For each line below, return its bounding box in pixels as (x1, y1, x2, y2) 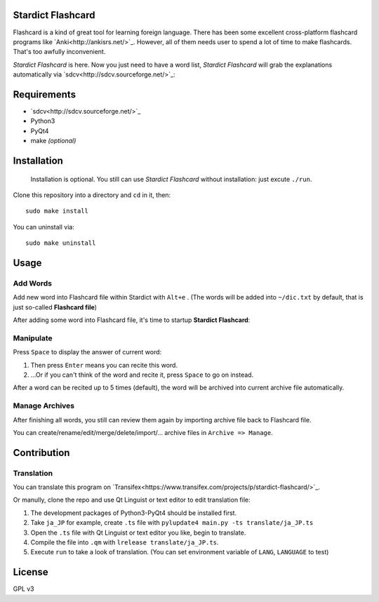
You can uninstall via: (13, 222, 75, 231)
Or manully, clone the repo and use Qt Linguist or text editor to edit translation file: (13, 495, 251, 504)
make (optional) (30, 137, 77, 145)
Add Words (13, 278, 53, 288)
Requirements (13, 88, 77, 100)
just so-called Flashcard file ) (13, 302, 98, 312)
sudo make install (25, 207, 89, 215)
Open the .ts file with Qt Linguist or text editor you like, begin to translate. (30, 528, 246, 537)
